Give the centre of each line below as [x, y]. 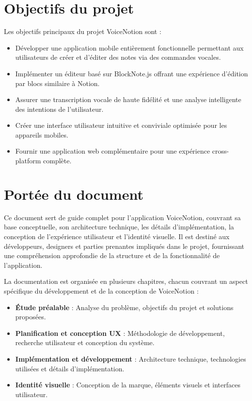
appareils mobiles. [42, 134]
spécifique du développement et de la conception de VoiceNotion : [101, 290]
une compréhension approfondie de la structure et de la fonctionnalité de [112, 255]
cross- [220, 151]
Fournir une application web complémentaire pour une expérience [113, 151]
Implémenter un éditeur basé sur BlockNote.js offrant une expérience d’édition [132, 73]
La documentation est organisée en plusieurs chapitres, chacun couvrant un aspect [126, 281]
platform [28, 161]
